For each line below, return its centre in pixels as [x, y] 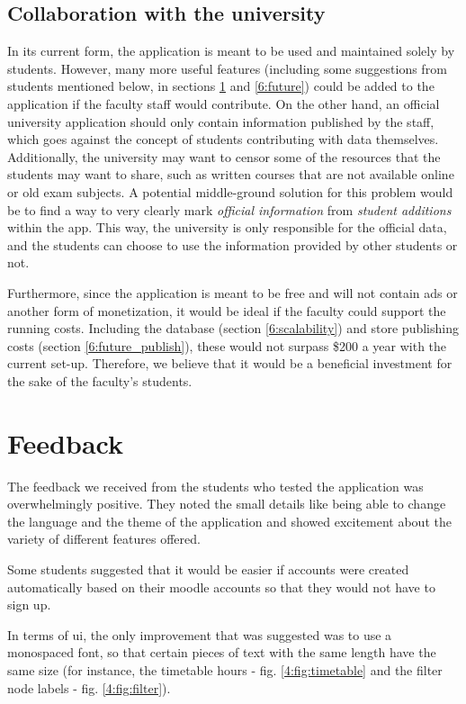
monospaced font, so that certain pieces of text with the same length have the [222, 652]
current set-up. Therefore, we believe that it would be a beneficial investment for [230, 363]
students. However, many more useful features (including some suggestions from [227, 68]
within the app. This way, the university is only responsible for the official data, [227, 227]
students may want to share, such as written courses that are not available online [231, 174]
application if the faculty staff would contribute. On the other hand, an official [224, 103]
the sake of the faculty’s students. [100, 380]
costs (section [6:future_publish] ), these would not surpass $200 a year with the [227, 345]
